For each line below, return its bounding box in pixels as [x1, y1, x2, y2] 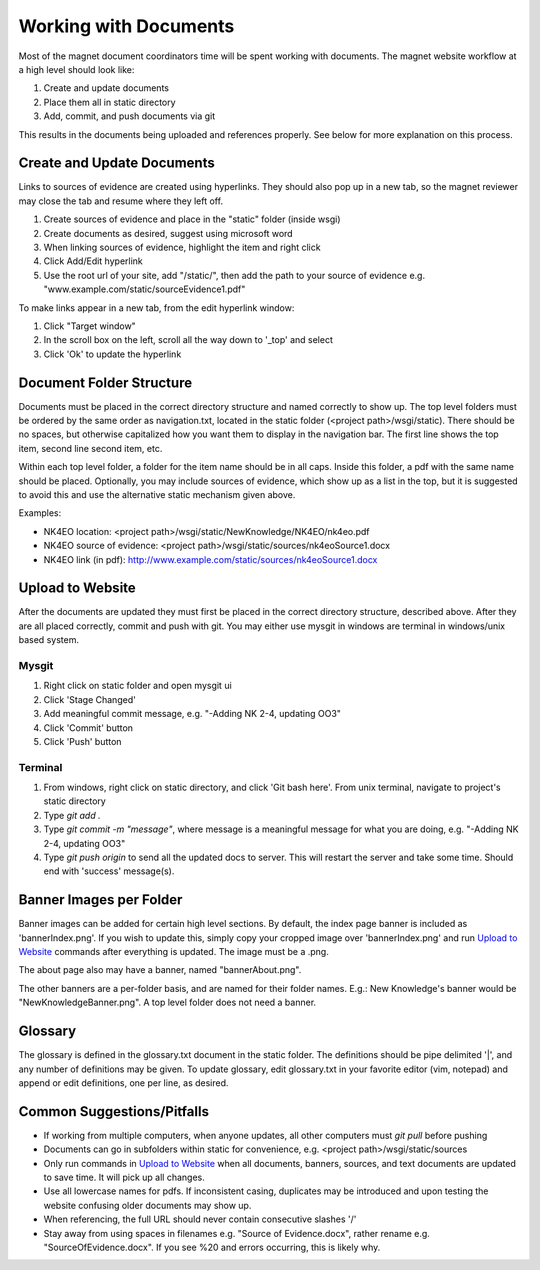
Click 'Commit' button [43, 721, 134, 734]
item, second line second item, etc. [18, 442, 163, 454]
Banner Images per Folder [18, 891, 183, 909]
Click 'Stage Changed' [43, 693, 137, 705]
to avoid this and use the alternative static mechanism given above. [18, 488, 296, 500]
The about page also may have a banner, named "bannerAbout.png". [18, 964, 302, 976]
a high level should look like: [18, 63, 135, 75]
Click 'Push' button [43, 735, 122, 747]
